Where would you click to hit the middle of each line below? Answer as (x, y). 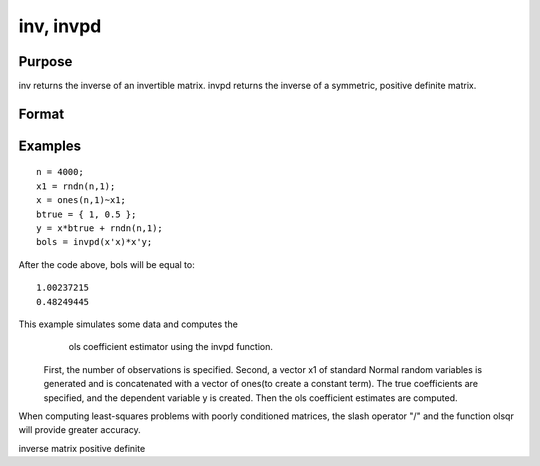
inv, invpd (60, 26)
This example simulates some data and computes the (128, 324)
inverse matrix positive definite (82, 448)
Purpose (45, 61)
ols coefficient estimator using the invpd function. (171, 347)
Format (41, 113)
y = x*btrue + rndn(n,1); (100, 228)
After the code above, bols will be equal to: (106, 264)
